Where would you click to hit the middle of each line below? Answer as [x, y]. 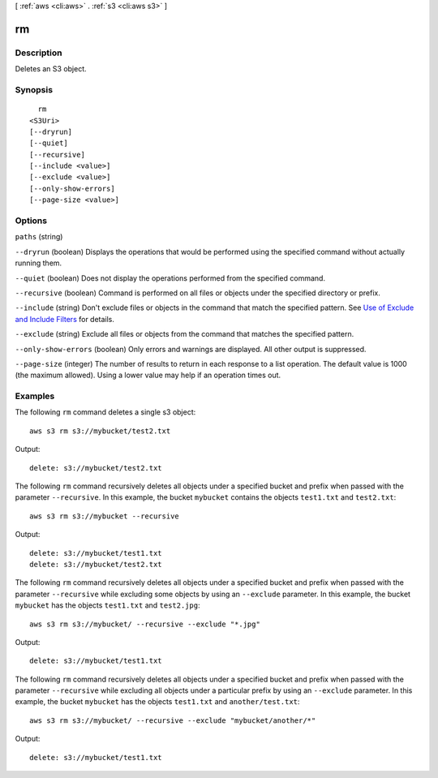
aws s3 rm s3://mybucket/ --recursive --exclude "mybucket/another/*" [173, 720]
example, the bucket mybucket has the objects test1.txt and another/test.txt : [157, 702]
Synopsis [34, 89]
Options [31, 221]
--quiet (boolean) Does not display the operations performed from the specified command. [170, 278]
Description [39, 53]
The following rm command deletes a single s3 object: [105, 412]
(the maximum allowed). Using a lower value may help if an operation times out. [148, 375]
